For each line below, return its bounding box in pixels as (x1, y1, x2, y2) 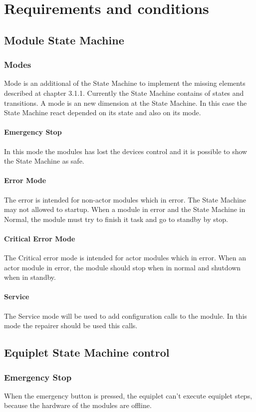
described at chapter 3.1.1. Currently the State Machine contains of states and (4, 87, 244, 98)
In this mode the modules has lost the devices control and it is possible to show (4, 146, 248, 156)
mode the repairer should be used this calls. (4, 320, 138, 331)
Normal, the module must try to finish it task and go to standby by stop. (4, 213, 228, 224)
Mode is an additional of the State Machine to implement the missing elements (4, 78, 246, 88)
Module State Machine (4, 32, 124, 47)
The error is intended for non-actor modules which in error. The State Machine (4, 194, 247, 205)
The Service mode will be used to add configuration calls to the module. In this (4, 310, 247, 321)
